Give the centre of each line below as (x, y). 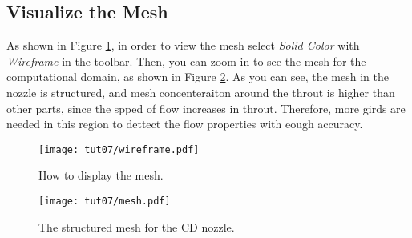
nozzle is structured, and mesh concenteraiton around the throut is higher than (201, 92)
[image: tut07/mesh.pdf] (105, 202)
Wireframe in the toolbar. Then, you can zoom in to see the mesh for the (186, 61)
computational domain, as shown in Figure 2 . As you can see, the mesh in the (198, 77)
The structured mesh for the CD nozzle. (137, 226)
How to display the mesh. (101, 175)
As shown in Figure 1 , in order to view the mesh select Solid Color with (183, 45)
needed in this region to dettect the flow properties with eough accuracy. (185, 124)
